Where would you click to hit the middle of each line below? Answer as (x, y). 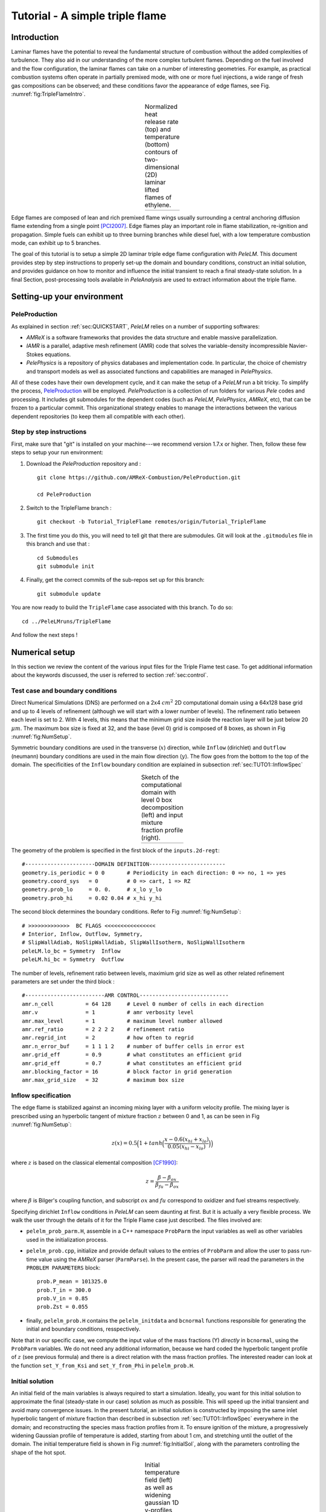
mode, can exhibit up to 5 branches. (56, 243)
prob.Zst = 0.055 (62, 1307)
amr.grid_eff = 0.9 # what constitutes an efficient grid (132, 1055)
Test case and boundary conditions (64, 691)
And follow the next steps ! (44, 634)
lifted (152, 189)
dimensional (162, 167)
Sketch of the (160, 777)
